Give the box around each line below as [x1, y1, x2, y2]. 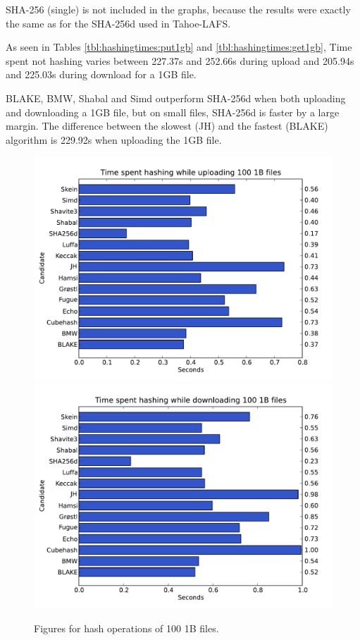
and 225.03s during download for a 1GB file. [6, 67, 197, 82]
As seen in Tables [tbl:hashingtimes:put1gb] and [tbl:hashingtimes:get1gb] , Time [6, 39, 352, 54]
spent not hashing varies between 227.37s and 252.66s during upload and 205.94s [6, 53, 354, 68]
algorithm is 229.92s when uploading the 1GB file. [6, 132, 222, 147]
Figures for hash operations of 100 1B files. [34, 620, 219, 635]
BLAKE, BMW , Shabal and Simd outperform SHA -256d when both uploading [6, 90, 346, 105]
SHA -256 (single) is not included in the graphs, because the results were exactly [6, 2, 351, 16]
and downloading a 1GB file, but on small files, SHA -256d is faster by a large [6, 104, 340, 119]
